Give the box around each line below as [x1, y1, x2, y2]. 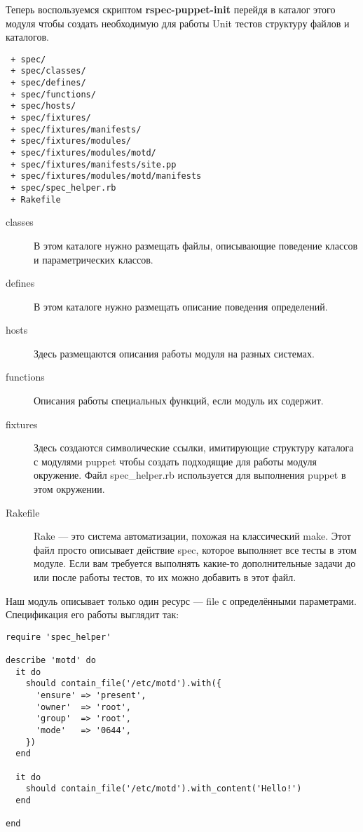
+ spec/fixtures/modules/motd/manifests [11, 171, 202, 182]
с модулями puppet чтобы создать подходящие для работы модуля [34, 453, 317, 468]
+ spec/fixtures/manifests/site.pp [11, 159, 177, 170]
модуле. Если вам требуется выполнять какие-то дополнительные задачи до [34, 556, 356, 571]
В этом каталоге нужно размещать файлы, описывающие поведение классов [34, 238, 358, 252]
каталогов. [6, 29, 49, 44]
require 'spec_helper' [6, 632, 111, 642]
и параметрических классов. [34, 252, 153, 266]
